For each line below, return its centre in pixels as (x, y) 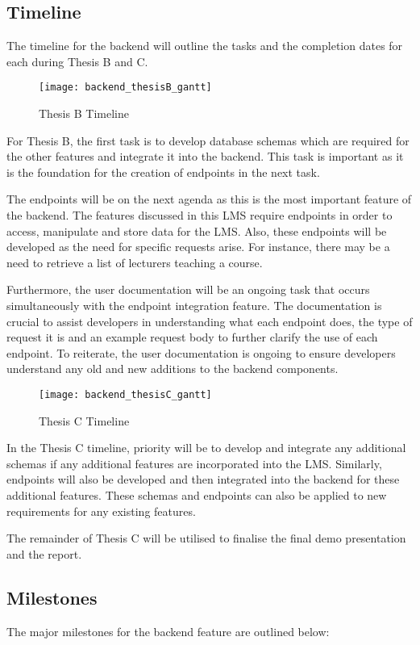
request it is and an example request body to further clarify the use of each (192, 337)
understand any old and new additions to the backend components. (173, 369)
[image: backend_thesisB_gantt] (125, 88)
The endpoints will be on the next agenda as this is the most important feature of (209, 199)
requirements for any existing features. (101, 511)
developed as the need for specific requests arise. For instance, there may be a (198, 247)
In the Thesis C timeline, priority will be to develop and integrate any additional (206, 448)
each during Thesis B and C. (77, 61)
